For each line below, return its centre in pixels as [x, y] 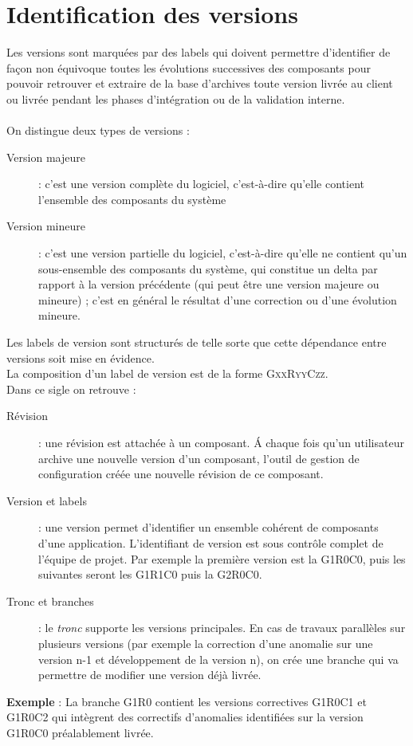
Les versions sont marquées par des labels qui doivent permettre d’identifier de [199, 52]
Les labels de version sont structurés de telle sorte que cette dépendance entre [197, 342]
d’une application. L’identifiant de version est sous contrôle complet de [211, 542]
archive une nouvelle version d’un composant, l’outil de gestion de [199, 458]
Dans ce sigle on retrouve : [71, 389]
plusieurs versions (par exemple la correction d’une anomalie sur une [206, 643]
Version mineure [46, 226]
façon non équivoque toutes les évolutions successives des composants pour [189, 67]
